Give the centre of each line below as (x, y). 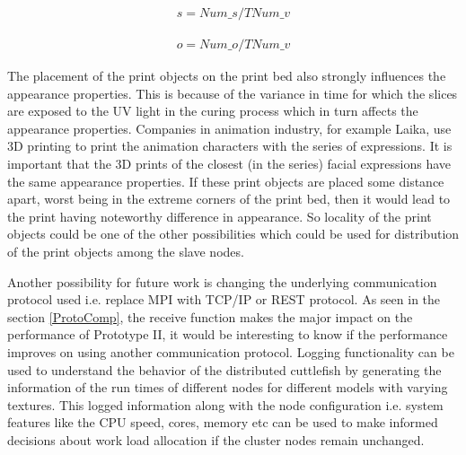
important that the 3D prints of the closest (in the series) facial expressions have (229, 164)
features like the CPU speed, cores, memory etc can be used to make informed (223, 422)
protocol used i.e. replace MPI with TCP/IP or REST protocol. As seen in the (224, 299)
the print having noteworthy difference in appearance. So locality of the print (220, 216)
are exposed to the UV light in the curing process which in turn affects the (213, 111)
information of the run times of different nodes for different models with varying (228, 387)
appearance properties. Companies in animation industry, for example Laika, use (229, 128)
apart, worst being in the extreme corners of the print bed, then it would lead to (229, 199)
